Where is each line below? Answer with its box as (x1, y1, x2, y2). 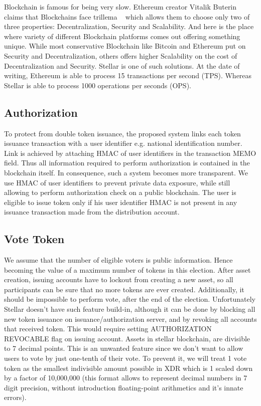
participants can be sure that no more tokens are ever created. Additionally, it (4, 284, 244, 294)
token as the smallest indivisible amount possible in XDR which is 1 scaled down (4, 362, 253, 373)
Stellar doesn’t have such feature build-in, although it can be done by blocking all (4, 304, 255, 314)
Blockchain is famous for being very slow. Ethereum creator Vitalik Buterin (4, 2, 237, 12)
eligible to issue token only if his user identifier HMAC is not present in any (4, 196, 237, 207)
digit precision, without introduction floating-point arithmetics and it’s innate (4, 382, 243, 392)
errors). (4, 392, 27, 402)
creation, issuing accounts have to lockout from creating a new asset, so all (4, 274, 233, 285)
